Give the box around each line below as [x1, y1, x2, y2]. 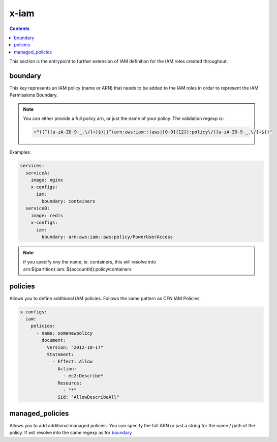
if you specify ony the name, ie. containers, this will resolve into [23, 259, 156, 265]
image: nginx [30, 177, 64, 183]
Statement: [46, 351, 74, 358]
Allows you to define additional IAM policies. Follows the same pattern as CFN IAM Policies [9, 295, 200, 301]
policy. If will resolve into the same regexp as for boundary [9, 430, 132, 436]
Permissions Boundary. [9, 92, 58, 98]
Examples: [9, 149, 32, 155]
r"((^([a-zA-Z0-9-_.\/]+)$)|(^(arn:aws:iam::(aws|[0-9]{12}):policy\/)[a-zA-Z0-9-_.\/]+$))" [34, 129, 272, 135]
